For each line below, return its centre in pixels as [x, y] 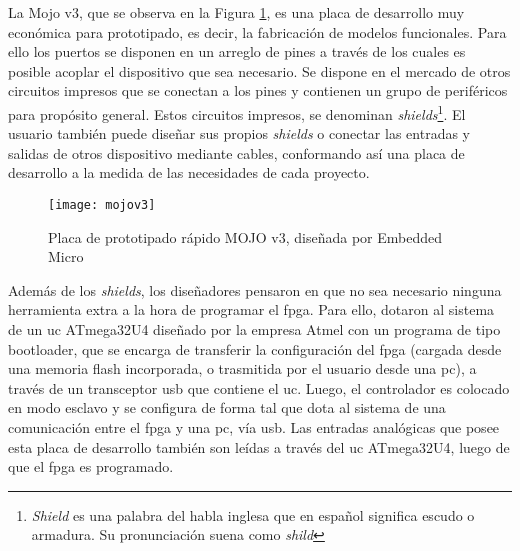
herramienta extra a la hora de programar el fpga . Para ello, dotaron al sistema [251, 309]
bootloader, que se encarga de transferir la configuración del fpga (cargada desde [255, 348]
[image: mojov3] [102, 205]
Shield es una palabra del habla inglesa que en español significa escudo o [253, 514]
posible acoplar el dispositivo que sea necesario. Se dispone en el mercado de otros [259, 70]
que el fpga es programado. [91, 466]
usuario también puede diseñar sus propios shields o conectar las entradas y [239, 133]
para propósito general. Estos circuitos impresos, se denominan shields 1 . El [237, 112]
